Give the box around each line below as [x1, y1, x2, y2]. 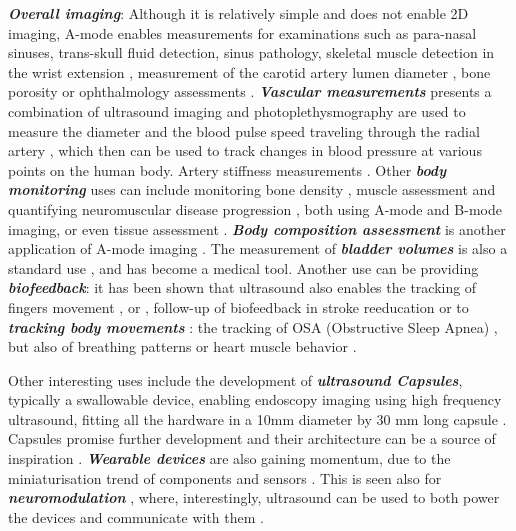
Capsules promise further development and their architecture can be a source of [8, 428, 496, 449]
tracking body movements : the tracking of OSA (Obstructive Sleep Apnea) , [8, 316, 498, 337]
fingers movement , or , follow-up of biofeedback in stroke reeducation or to [8, 296, 469, 317]
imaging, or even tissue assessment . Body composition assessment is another [8, 218, 506, 239]
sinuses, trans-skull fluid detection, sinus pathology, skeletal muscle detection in [8, 42, 495, 63]
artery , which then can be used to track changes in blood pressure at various [8, 140, 482, 161]
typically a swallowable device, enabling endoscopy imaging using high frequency [8, 389, 502, 410]
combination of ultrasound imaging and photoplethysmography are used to [8, 100, 466, 121]
